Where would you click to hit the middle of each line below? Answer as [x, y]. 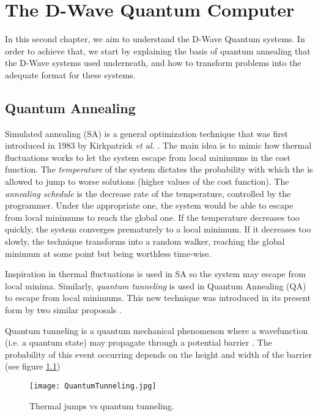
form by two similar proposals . [63, 310]
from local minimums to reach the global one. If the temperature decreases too [152, 217]
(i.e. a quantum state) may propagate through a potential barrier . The [139, 342]
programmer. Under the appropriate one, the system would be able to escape [149, 205]
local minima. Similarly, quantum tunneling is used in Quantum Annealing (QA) [156, 285]
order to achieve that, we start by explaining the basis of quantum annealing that [158, 50]
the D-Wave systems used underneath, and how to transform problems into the [153, 63]
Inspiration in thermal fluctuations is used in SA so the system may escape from [155, 274]
